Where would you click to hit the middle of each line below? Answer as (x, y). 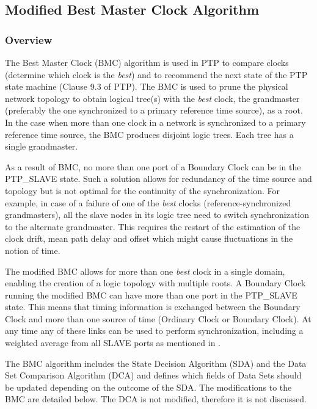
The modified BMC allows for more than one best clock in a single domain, (145, 271)
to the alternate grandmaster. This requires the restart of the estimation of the (153, 226)
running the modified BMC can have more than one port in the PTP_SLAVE (151, 295)
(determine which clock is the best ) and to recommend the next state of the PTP (156, 74)
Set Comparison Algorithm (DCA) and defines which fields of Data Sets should (153, 375)
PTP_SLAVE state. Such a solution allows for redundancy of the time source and (158, 179)
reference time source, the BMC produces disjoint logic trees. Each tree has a (149, 134)
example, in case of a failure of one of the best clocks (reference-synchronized (148, 202)
